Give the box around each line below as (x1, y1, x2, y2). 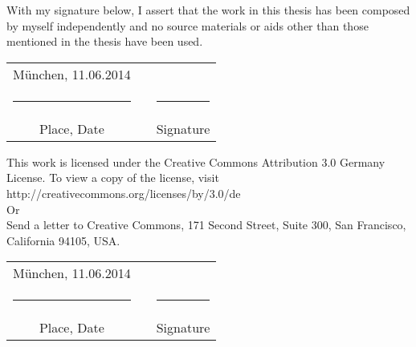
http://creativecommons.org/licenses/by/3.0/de (6, 184, 241, 201)
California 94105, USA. (6, 232, 120, 248)
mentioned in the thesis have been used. (6, 33, 203, 50)
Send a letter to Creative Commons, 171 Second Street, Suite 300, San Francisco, (6, 216, 406, 233)
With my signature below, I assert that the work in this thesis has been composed (6, 2, 410, 18)
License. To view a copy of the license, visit (6, 169, 219, 186)
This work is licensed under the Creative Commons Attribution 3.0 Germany (6, 153, 385, 170)
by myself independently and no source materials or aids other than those (6, 17, 369, 34)
